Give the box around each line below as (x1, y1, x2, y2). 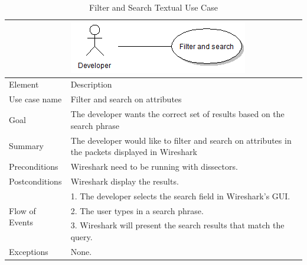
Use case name (9, 93, 62, 105)
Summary (9, 140, 44, 152)
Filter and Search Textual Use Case (89, 1, 218, 13)
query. (70, 230, 93, 243)
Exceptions (9, 245, 48, 257)
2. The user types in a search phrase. (70, 204, 204, 216)
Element (9, 78, 39, 91)
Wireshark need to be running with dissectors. (70, 160, 238, 172)
